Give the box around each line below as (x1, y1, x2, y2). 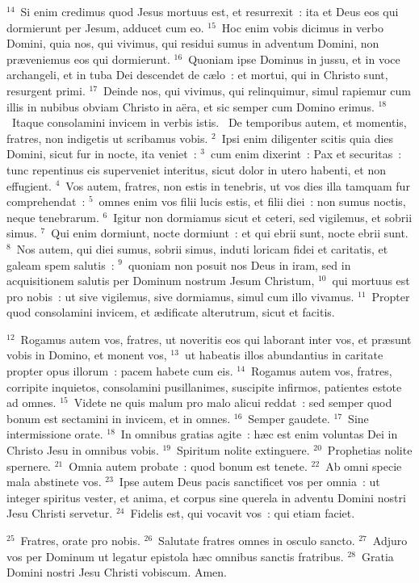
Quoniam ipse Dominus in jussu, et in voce (188, 50, 400, 67)
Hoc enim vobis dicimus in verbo (221, 19, 383, 36)
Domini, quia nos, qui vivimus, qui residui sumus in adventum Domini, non (6, 35, 379, 52)
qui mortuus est (332, 272, 410, 289)
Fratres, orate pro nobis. (20, 532, 140, 548)
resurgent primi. (6, 82, 86, 99)
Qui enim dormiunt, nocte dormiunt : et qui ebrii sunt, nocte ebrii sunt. (51, 224, 409, 241)
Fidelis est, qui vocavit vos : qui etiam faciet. (130, 505, 355, 522)
